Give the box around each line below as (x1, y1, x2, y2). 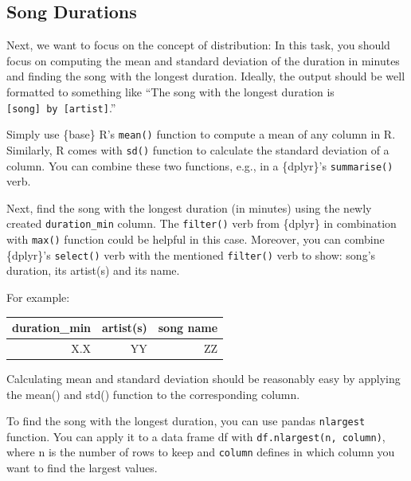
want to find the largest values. (6, 459, 158, 476)
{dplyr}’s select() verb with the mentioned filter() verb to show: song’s (6, 246, 376, 263)
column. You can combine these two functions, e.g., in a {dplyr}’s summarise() (6, 157, 393, 174)
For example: (6, 288, 70, 305)
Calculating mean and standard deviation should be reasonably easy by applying (6, 370, 401, 386)
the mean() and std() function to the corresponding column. (6, 385, 300, 402)
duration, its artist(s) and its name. (6, 262, 180, 279)
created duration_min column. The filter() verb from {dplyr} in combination (6, 215, 397, 232)
